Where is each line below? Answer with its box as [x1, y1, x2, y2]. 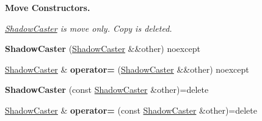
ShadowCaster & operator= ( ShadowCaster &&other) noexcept [5, 62, 249, 75]
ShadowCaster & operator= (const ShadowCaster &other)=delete [5, 103, 257, 116]
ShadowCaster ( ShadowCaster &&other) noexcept [5, 42, 200, 55]
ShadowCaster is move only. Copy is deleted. [5, 21, 172, 34]
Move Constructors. [5, 1, 90, 13]
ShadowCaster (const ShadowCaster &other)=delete [5, 83, 209, 96]
